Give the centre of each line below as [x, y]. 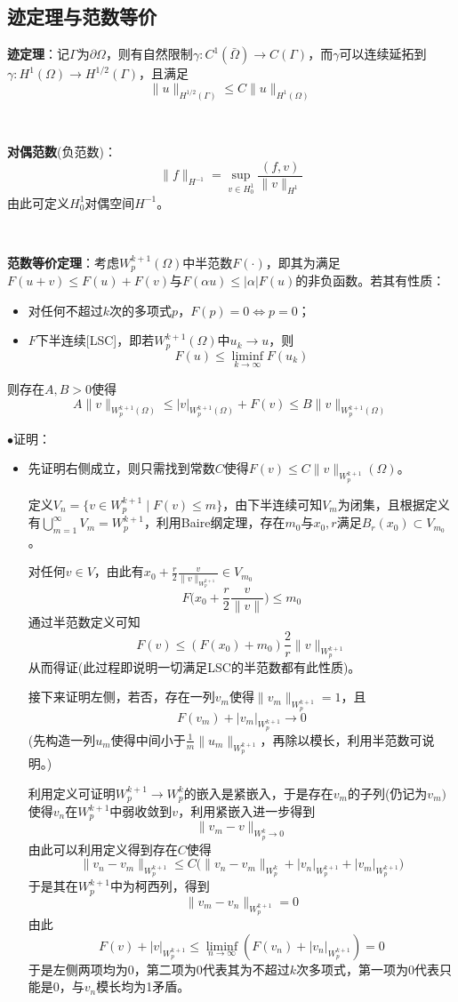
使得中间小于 [148, 739]
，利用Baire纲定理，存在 [214, 522]
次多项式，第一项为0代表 [368, 969]
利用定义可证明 [72, 793]
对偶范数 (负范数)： [62, 152]
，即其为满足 [303, 262]
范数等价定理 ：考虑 [63, 262]
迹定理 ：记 [38, 54]
